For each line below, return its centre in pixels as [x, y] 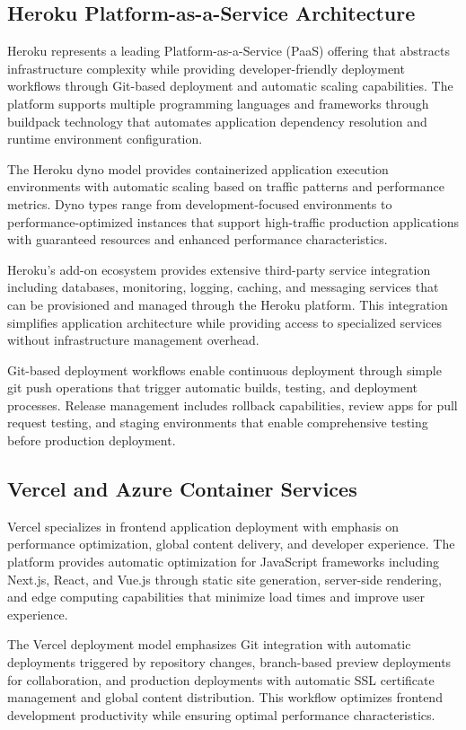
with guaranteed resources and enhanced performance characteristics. [198, 239]
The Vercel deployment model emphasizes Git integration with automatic [209, 644]
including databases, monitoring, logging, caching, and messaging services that [223, 287]
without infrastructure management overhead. [133, 340]
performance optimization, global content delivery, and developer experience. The [231, 544]
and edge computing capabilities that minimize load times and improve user [216, 597]
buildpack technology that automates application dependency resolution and [217, 121]
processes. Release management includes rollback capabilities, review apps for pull [233, 405]
